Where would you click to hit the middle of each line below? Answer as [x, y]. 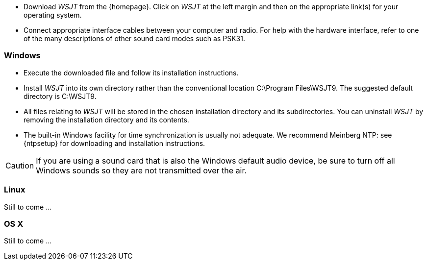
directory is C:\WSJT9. [60, 96]
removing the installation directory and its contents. [106, 120]
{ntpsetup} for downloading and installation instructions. [114, 143]
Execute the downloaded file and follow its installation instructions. [131, 72]
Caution [20, 165]
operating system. [53, 15]
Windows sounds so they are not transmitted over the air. [141, 170]
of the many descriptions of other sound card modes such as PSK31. [134, 38]
